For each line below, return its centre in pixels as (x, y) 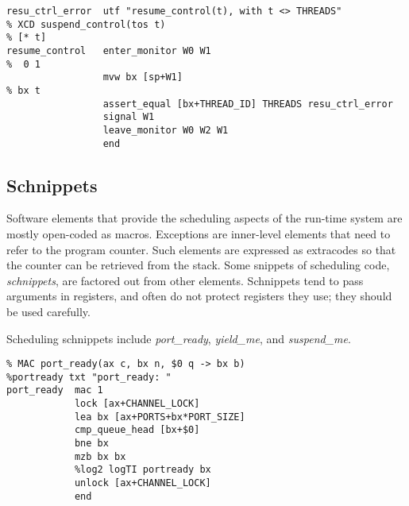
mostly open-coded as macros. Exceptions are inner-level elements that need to (199, 234)
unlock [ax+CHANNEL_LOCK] (143, 483)
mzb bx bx (100, 456)
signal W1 (129, 117)
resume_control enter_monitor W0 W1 (109, 50)
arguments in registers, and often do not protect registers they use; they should (199, 296)
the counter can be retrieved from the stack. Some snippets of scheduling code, (198, 265)
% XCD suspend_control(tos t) (86, 24)
